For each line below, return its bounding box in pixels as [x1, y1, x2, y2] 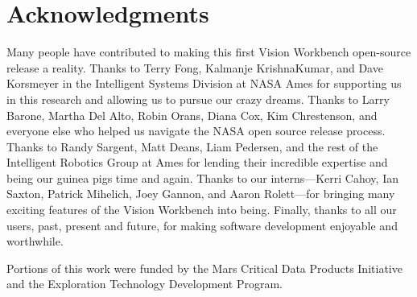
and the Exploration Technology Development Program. [6, 275, 283, 292]
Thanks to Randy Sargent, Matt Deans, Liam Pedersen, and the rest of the [6, 138, 378, 155]
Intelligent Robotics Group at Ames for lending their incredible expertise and [6, 154, 388, 171]
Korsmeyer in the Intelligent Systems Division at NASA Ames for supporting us [6, 75, 402, 92]
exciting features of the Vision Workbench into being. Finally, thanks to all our [6, 201, 397, 218]
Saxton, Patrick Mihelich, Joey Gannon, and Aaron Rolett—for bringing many [6, 185, 395, 202]
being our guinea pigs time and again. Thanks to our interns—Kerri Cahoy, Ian [6, 169, 398, 186]
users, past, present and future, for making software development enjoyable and [6, 217, 398, 233]
